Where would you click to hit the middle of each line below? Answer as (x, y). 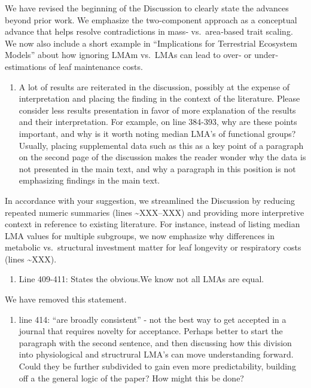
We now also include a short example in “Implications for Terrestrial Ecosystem (151, 43)
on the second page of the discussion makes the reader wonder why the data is (162, 157)
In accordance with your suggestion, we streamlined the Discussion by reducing (150, 200)
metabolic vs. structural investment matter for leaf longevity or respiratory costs (153, 247)
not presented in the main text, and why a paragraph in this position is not (157, 168)
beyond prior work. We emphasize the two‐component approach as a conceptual (151, 19)
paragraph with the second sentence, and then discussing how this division (155, 342)
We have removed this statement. (66, 299)
